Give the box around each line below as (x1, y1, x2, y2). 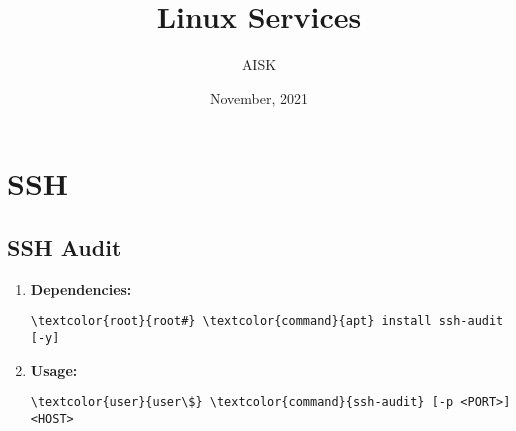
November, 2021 (209, 87, 309, 108)
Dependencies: (30, 278, 132, 299)
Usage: (30, 359, 78, 380)
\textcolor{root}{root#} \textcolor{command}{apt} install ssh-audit (30, 314, 504, 329)
